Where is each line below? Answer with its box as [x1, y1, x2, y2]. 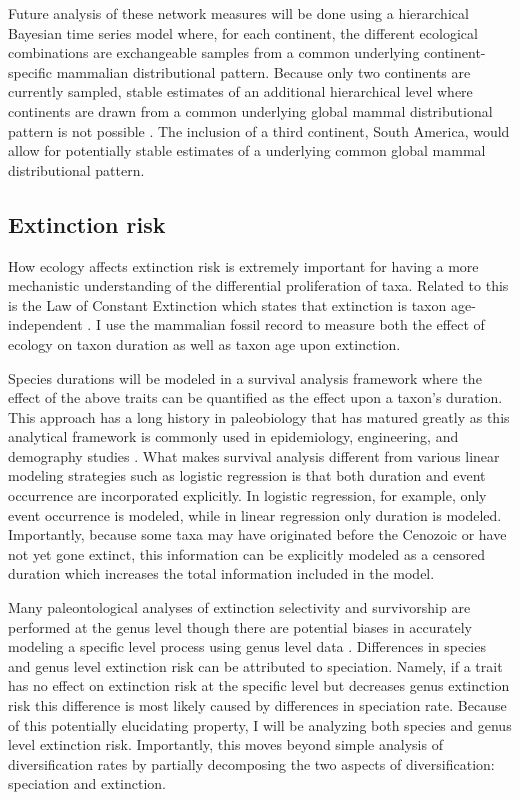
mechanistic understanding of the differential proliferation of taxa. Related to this [8, 275, 509, 296]
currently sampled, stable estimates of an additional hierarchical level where [8, 81, 473, 102]
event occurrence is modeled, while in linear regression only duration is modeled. [8, 504, 502, 525]
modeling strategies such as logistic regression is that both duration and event [8, 465, 486, 486]
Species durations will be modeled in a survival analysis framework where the [8, 367, 482, 388]
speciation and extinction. [8, 773, 166, 794]
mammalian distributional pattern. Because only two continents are [56, 61, 471, 82]
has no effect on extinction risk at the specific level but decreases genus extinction [8, 675, 510, 696]
